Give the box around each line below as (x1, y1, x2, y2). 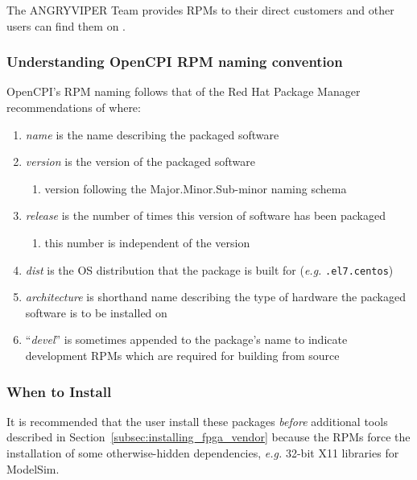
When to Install (6, 381, 112, 401)
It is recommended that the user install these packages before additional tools (6, 412, 388, 429)
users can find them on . (6, 17, 126, 34)
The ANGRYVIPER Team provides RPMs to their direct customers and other (6, 2, 394, 18)
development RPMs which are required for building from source (25, 347, 340, 363)
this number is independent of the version (44, 234, 250, 250)
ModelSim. (6, 460, 60, 477)
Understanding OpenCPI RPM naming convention (6, 52, 343, 72)
